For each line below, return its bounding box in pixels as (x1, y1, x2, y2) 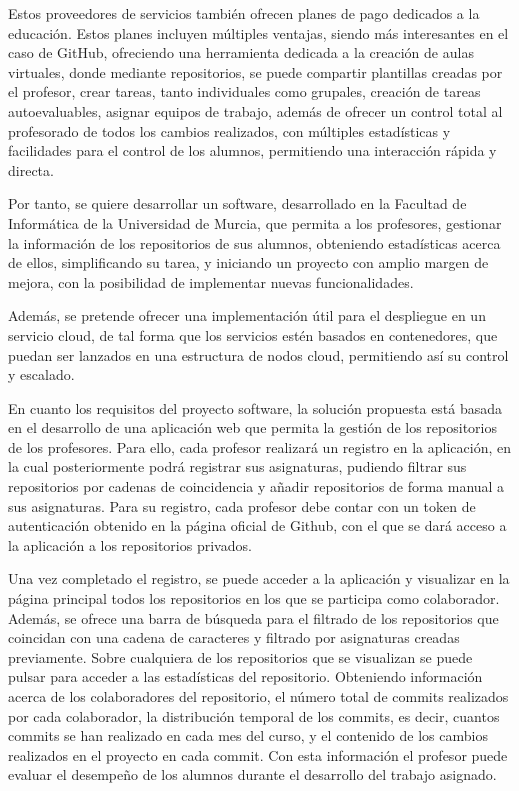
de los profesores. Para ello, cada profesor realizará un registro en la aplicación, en (8, 436, 511, 457)
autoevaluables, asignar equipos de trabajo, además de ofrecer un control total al (8, 100, 503, 121)
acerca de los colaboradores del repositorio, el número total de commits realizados (8, 686, 509, 706)
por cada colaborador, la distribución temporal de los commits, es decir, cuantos (8, 705, 500, 726)
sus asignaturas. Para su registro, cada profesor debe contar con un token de (8, 495, 476, 516)
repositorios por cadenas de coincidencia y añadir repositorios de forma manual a (8, 476, 505, 497)
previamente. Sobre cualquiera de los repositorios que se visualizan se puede (8, 646, 473, 667)
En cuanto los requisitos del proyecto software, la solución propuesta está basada (8, 397, 503, 418)
